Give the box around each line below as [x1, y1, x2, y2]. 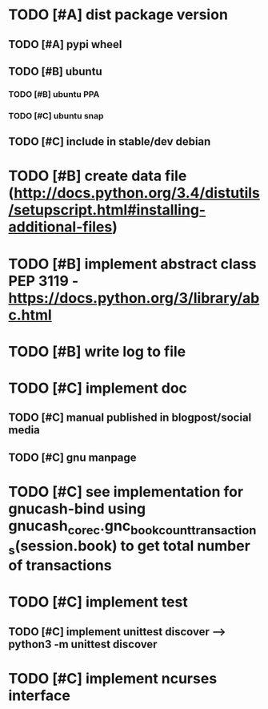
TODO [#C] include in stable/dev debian [8, 135, 211, 149]
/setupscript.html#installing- [8, 201, 206, 220]
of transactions [8, 557, 112, 574]
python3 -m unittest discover [8, 637, 158, 651]
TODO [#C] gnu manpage [8, 450, 138, 464]
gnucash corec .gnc [8, 517, 131, 538]
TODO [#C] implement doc [8, 379, 188, 397]
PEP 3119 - [8, 272, 79, 290]
